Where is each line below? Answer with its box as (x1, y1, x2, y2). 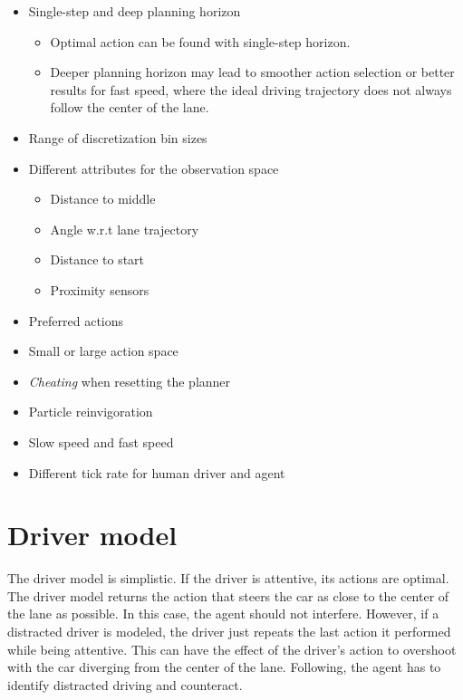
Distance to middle (50, 189, 156, 208)
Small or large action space (28, 341, 178, 360)
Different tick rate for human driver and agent (28, 463, 285, 482)
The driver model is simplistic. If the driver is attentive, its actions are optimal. (7, 569, 449, 588)
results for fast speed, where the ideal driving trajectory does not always (50, 80, 452, 99)
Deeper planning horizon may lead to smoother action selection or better (50, 62, 455, 82)
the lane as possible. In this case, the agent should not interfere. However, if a (7, 604, 439, 623)
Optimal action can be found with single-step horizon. (50, 32, 351, 51)
